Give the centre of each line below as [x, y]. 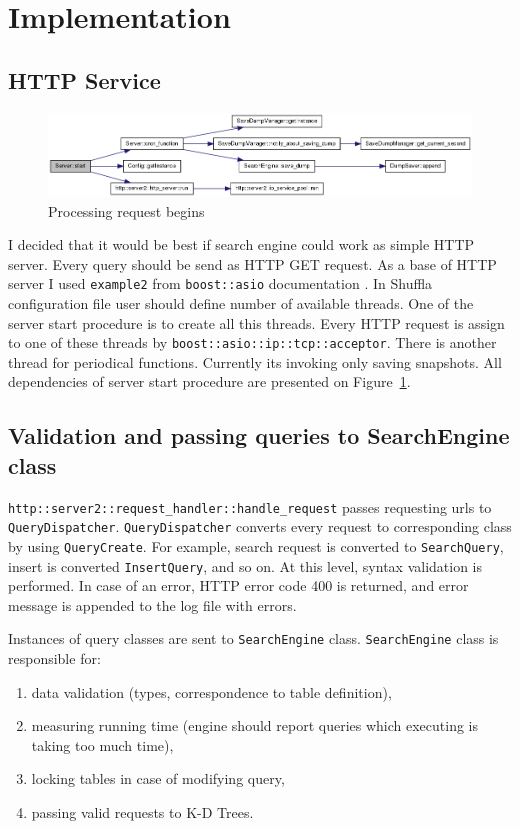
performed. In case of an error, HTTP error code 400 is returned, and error [238, 585]
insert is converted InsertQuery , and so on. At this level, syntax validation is [245, 565]
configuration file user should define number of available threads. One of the [241, 302]
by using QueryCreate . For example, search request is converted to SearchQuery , [256, 545]
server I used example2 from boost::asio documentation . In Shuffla [220, 283]
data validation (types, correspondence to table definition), [211, 691]
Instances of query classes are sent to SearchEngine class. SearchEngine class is [253, 638]
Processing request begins [126, 210]
